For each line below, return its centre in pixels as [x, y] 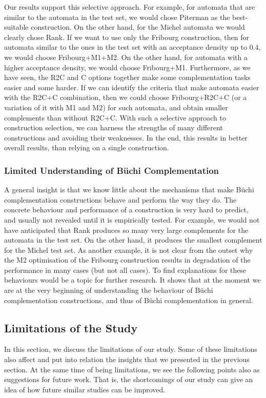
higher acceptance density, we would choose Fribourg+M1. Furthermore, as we [127, 67]
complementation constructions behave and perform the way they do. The [120, 199]
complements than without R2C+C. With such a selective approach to [115, 117]
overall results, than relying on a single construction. [87, 147]
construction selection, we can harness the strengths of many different [114, 127]
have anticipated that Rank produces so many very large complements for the [126, 230]
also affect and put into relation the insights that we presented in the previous [127, 359]
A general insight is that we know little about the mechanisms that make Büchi [129, 190]
